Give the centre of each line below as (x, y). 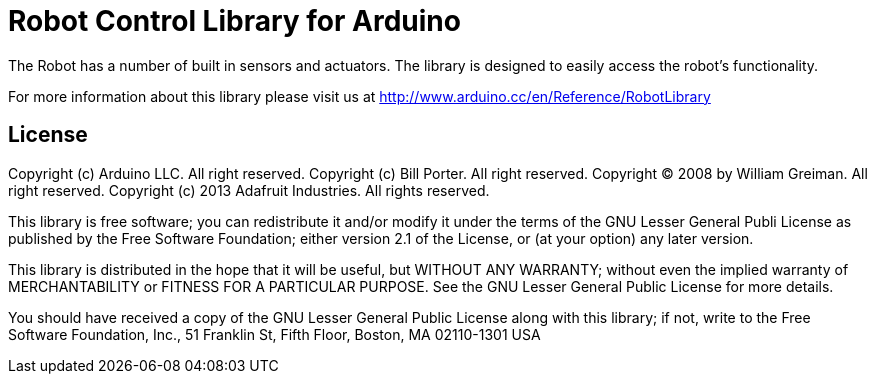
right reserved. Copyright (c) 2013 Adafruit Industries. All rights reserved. (249, 190)
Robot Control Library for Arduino (234, 21)
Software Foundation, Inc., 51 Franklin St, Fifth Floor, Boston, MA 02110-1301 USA (274, 334)
